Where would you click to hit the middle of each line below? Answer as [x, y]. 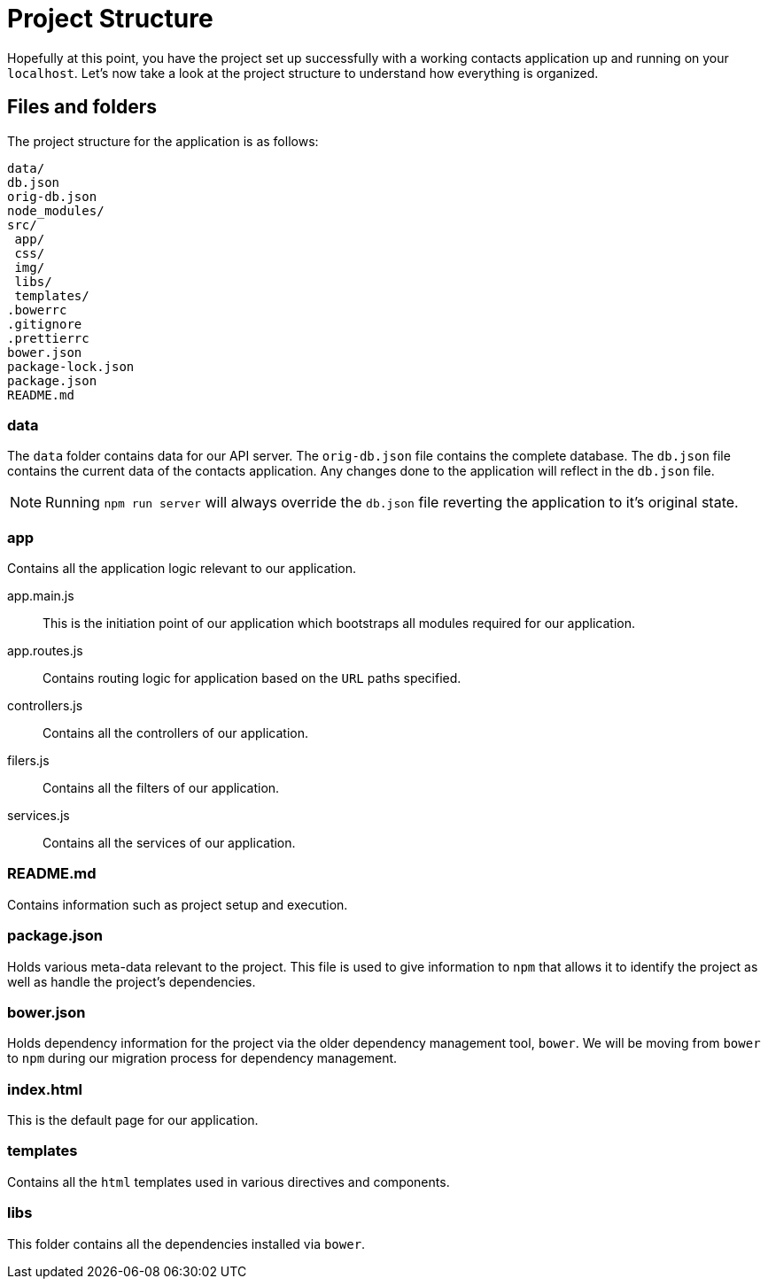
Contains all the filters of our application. [161, 788]
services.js [39, 816]
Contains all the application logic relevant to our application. [182, 569]
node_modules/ [56, 210]
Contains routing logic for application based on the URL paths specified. [252, 678]
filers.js [28, 761]
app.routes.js [45, 651]
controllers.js [45, 706]
